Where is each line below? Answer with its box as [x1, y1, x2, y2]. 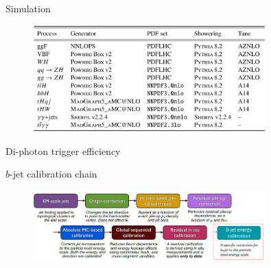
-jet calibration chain [10, 167, 97, 181]
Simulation [5, 1, 51, 15]
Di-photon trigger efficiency [5, 143, 121, 158]
